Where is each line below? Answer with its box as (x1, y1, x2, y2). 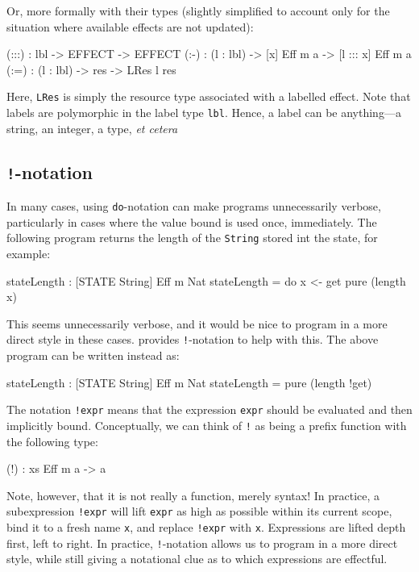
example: (6, 244, 51, 261)
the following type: (6, 432, 98, 449)
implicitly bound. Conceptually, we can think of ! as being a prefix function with (6, 416, 407, 433)
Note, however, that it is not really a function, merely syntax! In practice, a (6, 486, 380, 503)
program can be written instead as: (6, 347, 180, 363)
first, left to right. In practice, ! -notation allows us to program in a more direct (6, 534, 398, 551)
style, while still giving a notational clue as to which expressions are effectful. (6, 550, 388, 567)
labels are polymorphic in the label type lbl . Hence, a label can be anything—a (6, 104, 401, 121)
